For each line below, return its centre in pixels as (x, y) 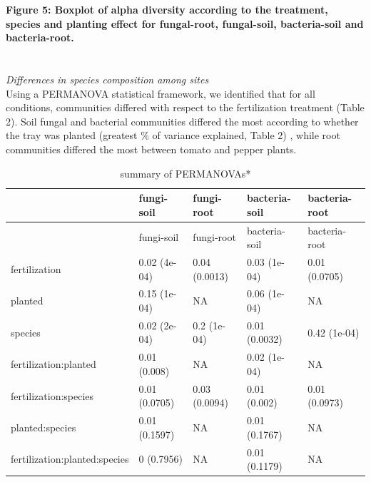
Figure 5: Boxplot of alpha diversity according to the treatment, (167, 9)
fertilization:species (52, 395)
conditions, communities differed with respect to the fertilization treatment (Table (185, 107)
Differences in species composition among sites (107, 79)
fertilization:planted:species (70, 459)
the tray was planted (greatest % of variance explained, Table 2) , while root (173, 135)
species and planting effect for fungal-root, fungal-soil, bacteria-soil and (185, 23)
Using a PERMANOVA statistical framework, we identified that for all (161, 93)
